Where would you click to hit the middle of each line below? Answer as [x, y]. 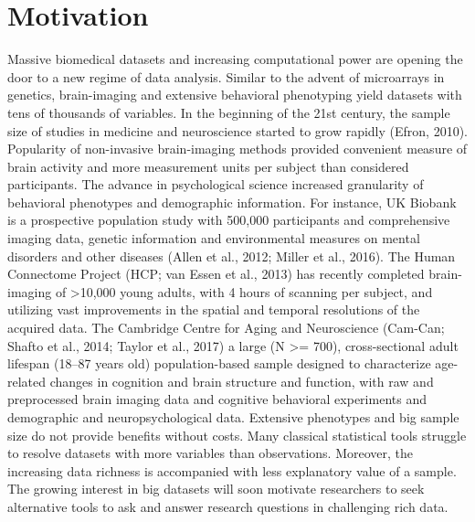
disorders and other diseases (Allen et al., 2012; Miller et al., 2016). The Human [232, 256]
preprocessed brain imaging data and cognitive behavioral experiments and [217, 399]
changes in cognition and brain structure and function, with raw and [242, 381]
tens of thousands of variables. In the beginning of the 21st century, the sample [229, 112]
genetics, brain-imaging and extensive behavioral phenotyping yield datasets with [235, 95]
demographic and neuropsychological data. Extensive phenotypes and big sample [233, 417]
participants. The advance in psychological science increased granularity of [216, 184]
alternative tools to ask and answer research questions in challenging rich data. [228, 506]
